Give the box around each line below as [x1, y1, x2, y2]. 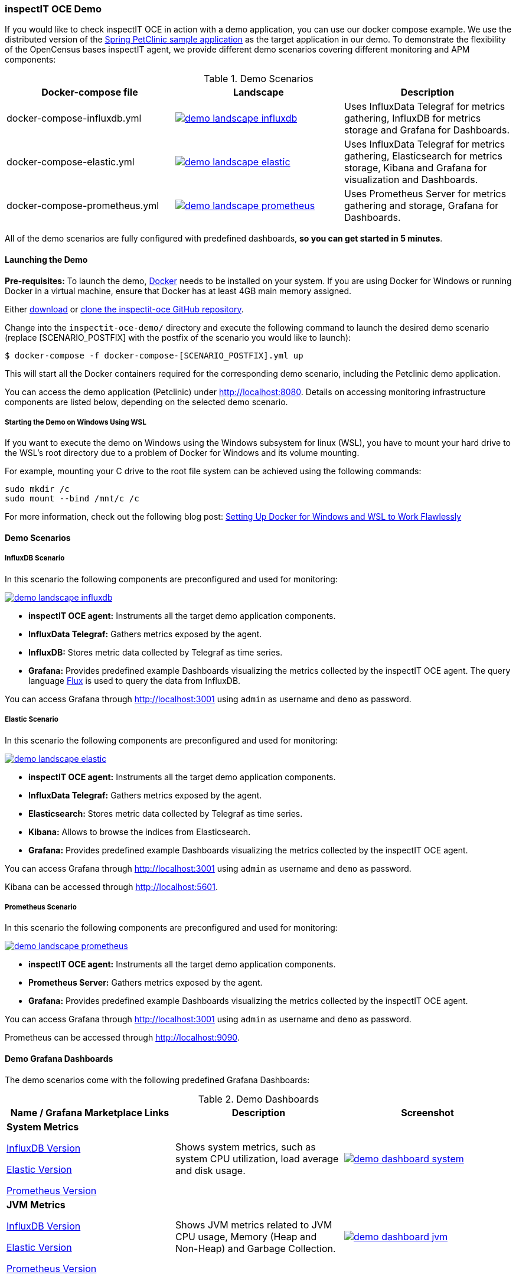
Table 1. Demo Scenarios [204, 73, 313, 85]
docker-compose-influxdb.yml [6, 112, 142, 125]
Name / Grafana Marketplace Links [10, 1106, 169, 1119]
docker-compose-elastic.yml [6, 156, 135, 168]
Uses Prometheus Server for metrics [344, 188, 507, 200]
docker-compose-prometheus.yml [6, 200, 159, 212]
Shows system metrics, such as [175, 1140, 316, 1153]
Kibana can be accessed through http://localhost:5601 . [5, 881, 218, 892]
